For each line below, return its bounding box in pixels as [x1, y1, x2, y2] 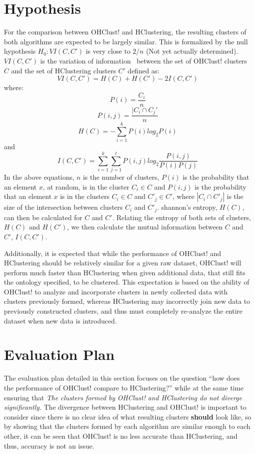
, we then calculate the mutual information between [67, 222, 223, 232]
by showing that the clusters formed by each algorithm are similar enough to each [4, 421, 251, 431]
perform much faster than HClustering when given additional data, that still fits [4, 267, 246, 277]
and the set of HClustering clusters [11, 65, 116, 75]
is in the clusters [60, 191, 110, 201]
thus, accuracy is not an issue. [4, 440, 94, 451]
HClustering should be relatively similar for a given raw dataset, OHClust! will [4, 258, 241, 268]
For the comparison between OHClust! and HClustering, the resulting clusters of [4, 27, 247, 37]
